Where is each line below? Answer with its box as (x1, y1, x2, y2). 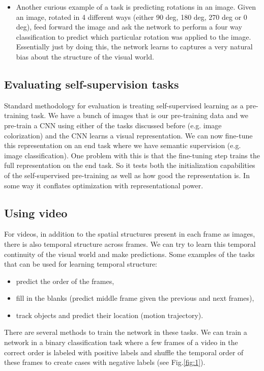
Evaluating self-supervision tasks (4, 76, 179, 92)
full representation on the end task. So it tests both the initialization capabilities (4, 160, 255, 170)
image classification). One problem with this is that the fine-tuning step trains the (4, 150, 260, 160)
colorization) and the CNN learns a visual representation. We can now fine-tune (4, 130, 253, 140)
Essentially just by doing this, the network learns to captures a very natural (16, 41, 253, 52)
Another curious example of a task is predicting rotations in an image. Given (16, 2, 256, 12)
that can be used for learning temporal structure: (4, 259, 157, 269)
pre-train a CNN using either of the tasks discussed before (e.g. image (4, 120, 222, 130)
